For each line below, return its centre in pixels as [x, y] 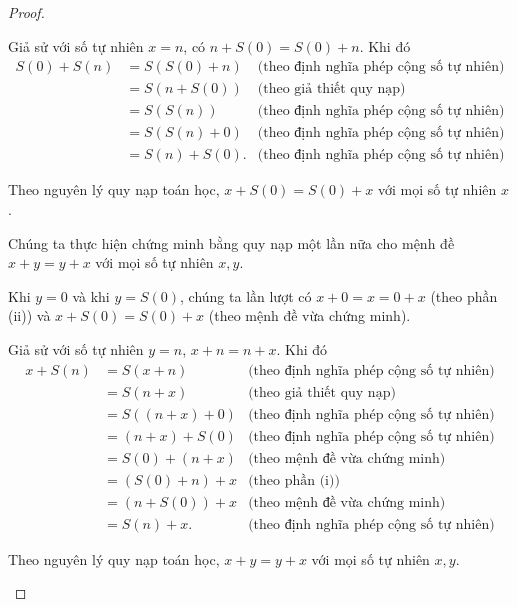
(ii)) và [29, 315]
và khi [91, 295]
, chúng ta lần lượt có [246, 295]
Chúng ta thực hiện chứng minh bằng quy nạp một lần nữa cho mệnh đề [231, 242]
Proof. [26, 12]
